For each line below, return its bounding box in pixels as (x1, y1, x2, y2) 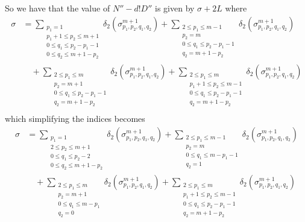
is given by (155, 2, 195, 14)
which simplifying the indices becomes (5, 112, 145, 125)
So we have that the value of (5, 2, 110, 14)
